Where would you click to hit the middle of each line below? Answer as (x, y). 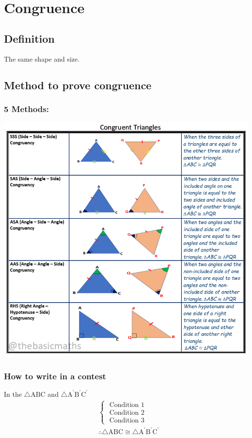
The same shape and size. (42, 58)
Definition (29, 38)
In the (13, 394)
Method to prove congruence (78, 85)
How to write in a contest (55, 376)
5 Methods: (26, 108)
